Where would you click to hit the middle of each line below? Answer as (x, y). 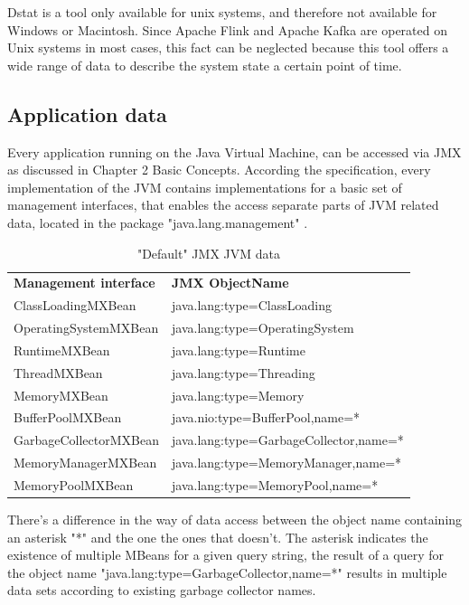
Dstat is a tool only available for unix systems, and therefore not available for (222, 12)
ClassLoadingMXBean (75, 305)
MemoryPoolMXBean (74, 484)
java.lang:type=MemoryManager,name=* (287, 463)
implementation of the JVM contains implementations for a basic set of (205, 187)
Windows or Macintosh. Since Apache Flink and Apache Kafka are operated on (227, 29)
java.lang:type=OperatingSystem (263, 328)
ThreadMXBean (58, 372)
